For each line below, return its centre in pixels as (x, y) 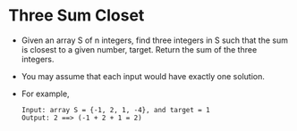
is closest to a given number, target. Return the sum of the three (139, 49)
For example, (45, 94)
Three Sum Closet (76, 16)
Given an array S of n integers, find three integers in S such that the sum (154, 40)
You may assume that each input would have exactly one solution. (143, 76)
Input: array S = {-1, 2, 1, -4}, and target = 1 (116, 110)
